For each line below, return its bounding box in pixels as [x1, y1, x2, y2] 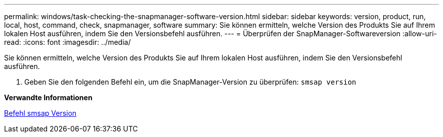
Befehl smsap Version [4, 109, 77, 117]
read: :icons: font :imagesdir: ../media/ [4, 38, 131, 46]
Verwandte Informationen [4, 93, 93, 102]
